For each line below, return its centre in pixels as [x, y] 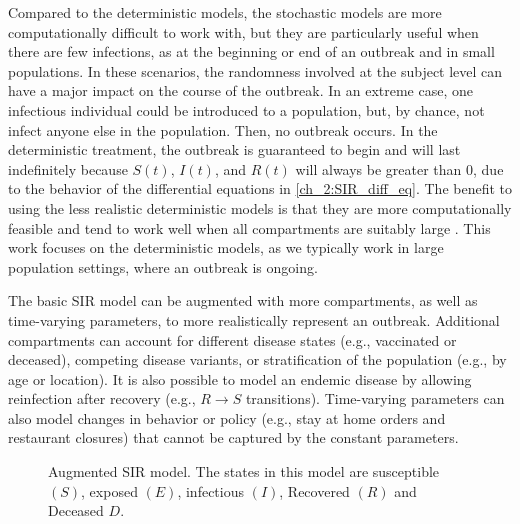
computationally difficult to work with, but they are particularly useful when [243, 31]
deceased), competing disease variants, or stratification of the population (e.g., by [257, 359]
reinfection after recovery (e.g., [102, 398]
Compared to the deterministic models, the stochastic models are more [225, 12]
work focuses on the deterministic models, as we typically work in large [226, 247]
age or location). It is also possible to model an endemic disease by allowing [240, 378]
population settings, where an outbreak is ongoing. [163, 266]
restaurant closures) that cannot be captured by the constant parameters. [233, 437]
